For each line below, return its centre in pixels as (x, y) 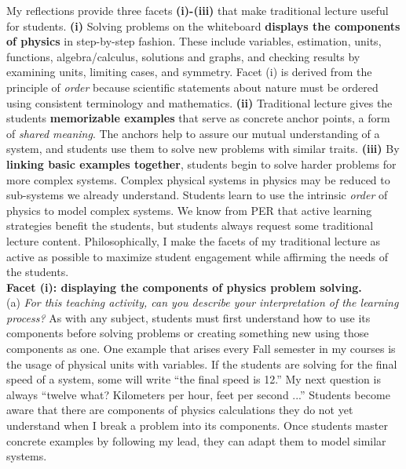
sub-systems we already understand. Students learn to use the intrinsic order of (197, 195)
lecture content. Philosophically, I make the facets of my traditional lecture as (194, 240)
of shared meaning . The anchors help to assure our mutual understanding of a (193, 133)
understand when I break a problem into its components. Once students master (197, 425)
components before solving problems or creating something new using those (188, 333)
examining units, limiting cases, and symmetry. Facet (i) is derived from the (189, 72)
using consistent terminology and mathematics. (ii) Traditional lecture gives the (199, 102)
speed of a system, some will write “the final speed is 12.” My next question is (194, 379)
